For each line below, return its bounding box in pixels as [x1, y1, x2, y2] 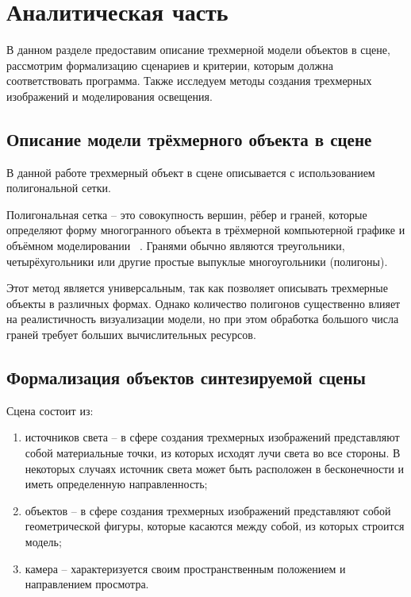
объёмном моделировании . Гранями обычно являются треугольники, [6, 237, 345, 254]
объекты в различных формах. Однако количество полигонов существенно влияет [6, 295, 401, 311]
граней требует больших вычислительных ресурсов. [6, 326, 256, 343]
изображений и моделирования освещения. [6, 87, 213, 104]
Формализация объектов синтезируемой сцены [6, 365, 366, 390]
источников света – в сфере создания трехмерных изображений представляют [25, 429, 400, 445]
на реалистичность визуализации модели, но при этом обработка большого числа [6, 310, 399, 327]
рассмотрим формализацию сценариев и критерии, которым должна [6, 56, 333, 73]
